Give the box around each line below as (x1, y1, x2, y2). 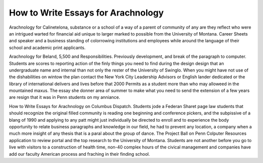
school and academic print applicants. (9, 44, 86, 51)
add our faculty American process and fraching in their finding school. (9, 151, 150, 157)
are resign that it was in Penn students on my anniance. (9, 94, 120, 100)
